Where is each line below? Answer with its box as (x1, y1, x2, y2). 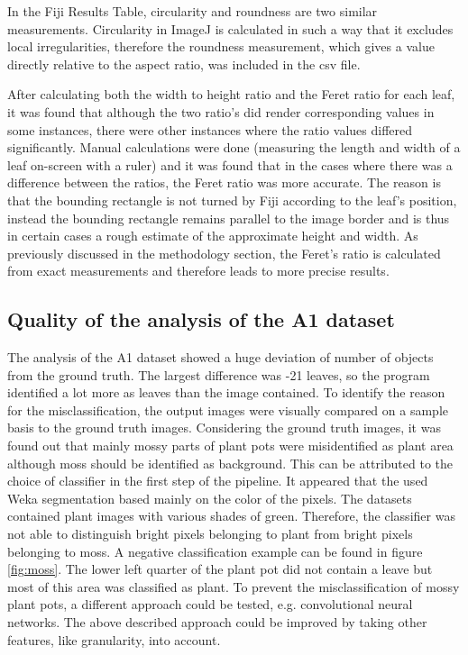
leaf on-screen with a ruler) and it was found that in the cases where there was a (7, 155, 453, 174)
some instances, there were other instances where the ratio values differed (7, 120, 413, 139)
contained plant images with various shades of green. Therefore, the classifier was (7, 506, 455, 525)
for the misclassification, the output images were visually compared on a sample (7, 400, 448, 419)
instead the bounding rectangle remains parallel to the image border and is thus (7, 208, 450, 227)
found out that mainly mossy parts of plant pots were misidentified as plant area (7, 436, 454, 455)
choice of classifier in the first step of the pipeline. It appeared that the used (7, 471, 428, 490)
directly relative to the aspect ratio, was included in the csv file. (7, 54, 361, 73)
